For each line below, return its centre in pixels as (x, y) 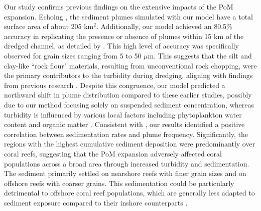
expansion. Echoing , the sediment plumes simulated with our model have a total (128, 16)
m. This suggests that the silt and (200, 55)
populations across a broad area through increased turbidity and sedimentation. (127, 163)
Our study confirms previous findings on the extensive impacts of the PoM (119, 6)
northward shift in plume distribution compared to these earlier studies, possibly (128, 95)
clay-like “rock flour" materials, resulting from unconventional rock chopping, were (130, 65)
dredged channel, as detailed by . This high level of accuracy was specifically (121, 46)
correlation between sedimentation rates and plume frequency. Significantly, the (126, 134)
